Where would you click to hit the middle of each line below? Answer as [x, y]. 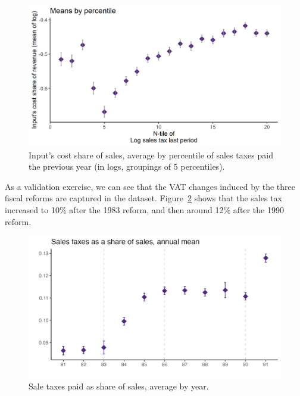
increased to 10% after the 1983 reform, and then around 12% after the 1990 [144, 210]
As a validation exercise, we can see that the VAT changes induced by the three [150, 186]
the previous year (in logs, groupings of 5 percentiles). [127, 166]
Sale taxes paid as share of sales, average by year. [119, 386]
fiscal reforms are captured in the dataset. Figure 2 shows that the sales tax [144, 198]
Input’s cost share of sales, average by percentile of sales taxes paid [151, 155]
